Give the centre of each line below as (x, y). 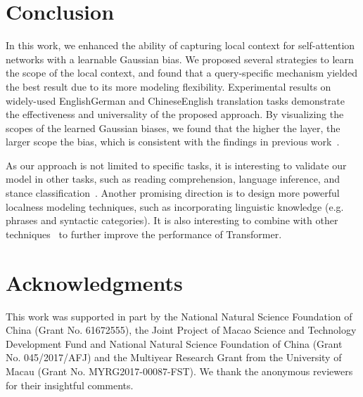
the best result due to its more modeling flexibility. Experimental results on (168, 86)
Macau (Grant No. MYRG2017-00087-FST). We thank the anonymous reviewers (179, 371)
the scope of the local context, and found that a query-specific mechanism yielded (181, 73)
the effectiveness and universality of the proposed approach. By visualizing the (175, 114)
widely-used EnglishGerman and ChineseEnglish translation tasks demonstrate (175, 100)
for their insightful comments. (70, 385)
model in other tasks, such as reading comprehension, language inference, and (173, 179)
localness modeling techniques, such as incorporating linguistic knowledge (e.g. (175, 206)
